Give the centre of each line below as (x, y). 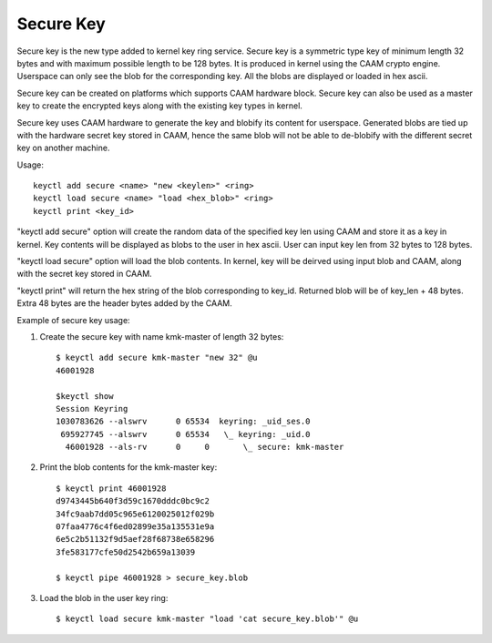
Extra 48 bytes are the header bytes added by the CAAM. (124, 303)
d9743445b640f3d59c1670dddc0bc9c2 (133, 501)
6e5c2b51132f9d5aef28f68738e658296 (135, 539)
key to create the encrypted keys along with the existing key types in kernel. (159, 106)
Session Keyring (92, 408)
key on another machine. (63, 148)
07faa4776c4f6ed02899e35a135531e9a (135, 527)
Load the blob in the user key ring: (104, 598)
